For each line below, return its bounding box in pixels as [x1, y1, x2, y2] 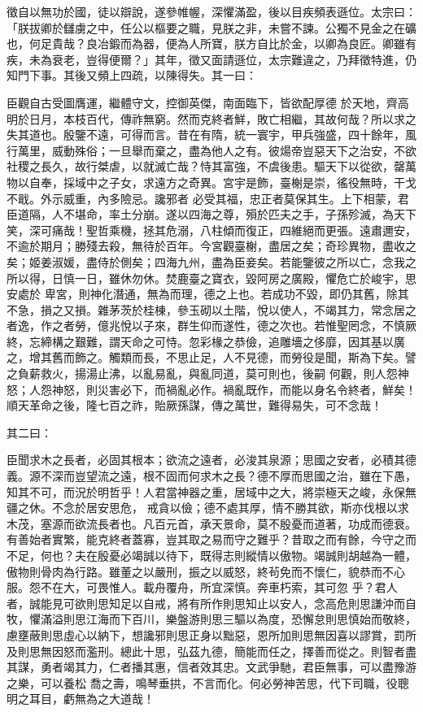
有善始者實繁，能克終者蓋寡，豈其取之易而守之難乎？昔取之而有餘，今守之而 [7, 531, 416, 548]
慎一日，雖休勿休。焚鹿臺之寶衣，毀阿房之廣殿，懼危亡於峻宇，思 [63, 269, 416, 286]
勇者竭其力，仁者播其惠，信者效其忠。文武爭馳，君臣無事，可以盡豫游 [40, 658, 416, 675]
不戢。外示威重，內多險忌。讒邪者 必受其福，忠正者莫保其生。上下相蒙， [7, 189, 398, 206]
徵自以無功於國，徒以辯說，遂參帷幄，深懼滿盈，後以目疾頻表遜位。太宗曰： [7, 3, 416, 20]
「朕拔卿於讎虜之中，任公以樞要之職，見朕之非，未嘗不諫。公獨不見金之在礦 [7, 19, 416, 36]
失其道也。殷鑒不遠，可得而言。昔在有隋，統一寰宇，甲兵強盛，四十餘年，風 [7, 126, 416, 143]
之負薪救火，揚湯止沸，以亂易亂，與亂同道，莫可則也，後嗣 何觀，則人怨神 [7, 365, 409, 382]
